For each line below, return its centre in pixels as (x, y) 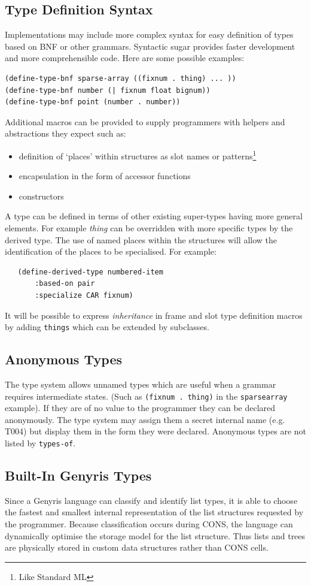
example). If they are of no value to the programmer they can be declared (140, 408)
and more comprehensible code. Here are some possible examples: (125, 58)
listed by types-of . (40, 443)
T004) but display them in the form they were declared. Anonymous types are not (155, 431)
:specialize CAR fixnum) (84, 295)
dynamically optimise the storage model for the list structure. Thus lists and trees (155, 535)
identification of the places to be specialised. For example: (111, 251)
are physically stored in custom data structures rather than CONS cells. (137, 547)
